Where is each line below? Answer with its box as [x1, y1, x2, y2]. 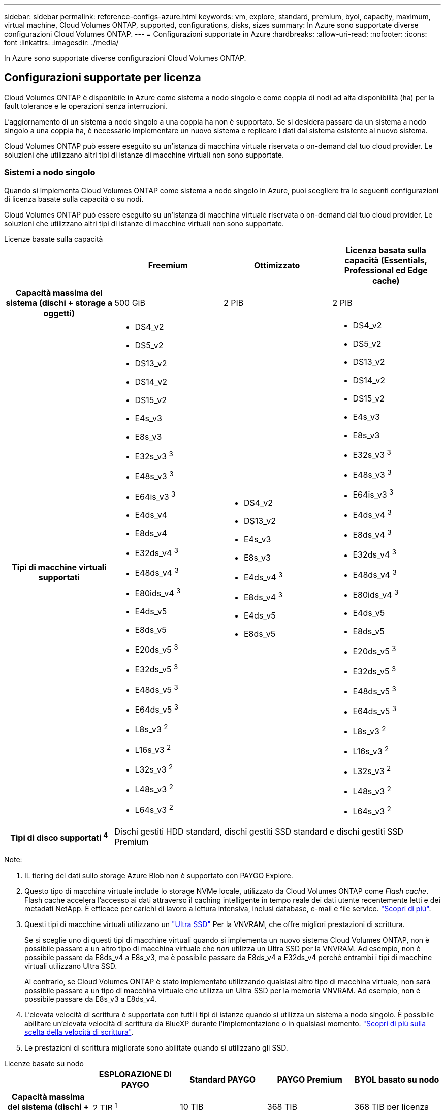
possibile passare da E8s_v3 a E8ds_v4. [24, 995, 157, 1004]
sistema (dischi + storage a [6, 297, 112, 308]
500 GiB [114, 297, 145, 308]
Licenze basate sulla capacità [4, 234, 103, 243]
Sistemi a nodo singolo [4, 167, 96, 178]
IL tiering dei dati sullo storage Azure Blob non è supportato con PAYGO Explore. [24, 871, 293, 880]
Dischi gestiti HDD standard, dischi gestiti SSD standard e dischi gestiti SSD [114, 826, 404, 837]
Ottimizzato [254, 260, 300, 270]
